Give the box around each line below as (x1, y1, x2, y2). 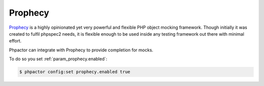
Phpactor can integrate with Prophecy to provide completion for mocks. (9, 47, 154, 53)
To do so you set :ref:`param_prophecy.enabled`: (9, 56, 108, 62)
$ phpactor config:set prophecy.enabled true (19, 69, 131, 75)
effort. (9, 38, 22, 44)
